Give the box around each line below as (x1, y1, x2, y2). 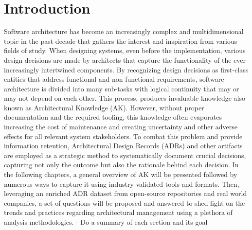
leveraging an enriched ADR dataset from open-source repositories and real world (4, 188, 247, 198)
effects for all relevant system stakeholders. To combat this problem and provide (4, 131, 243, 141)
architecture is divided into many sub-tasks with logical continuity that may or (4, 83, 239, 93)
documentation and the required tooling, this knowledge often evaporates (4, 112, 222, 122)
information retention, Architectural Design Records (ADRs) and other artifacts (4, 141, 243, 151)
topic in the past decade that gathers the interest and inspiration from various (4, 35, 237, 46)
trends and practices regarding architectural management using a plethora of (4, 207, 233, 217)
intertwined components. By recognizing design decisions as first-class (41, 64, 249, 74)
